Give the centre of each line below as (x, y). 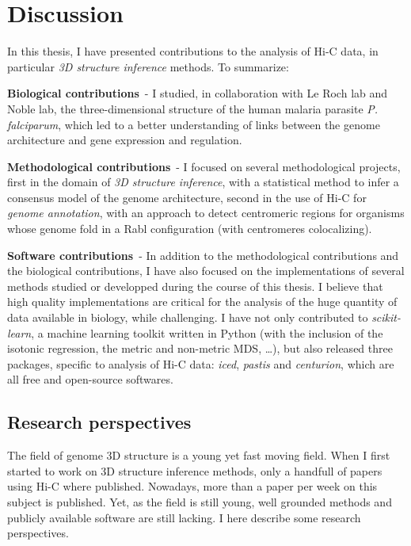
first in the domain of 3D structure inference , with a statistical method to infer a (203, 182)
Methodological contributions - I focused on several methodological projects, (204, 166)
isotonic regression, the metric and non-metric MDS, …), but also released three (200, 348)
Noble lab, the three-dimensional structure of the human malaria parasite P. (193, 108)
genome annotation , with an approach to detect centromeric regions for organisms (206, 213)
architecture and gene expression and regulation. (125, 140)
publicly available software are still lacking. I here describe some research (184, 517)
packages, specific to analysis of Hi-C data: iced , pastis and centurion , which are (201, 363)
